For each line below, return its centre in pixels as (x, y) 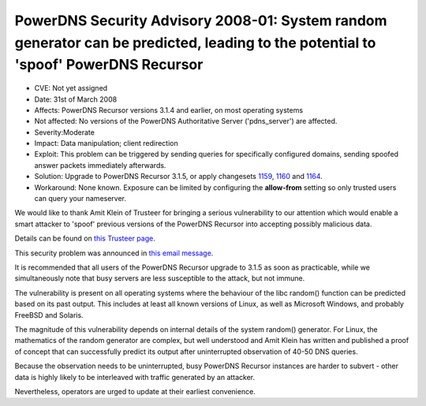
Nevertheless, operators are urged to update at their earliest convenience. (135, 391)
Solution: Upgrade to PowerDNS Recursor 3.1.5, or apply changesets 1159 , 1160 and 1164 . (178, 177)
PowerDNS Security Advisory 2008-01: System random (201, 20)
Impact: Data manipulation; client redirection (106, 143)
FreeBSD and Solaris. (49, 315)
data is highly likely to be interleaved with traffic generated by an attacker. (135, 377)
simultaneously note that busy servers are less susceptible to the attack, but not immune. (160, 278)
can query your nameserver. (80, 199)
